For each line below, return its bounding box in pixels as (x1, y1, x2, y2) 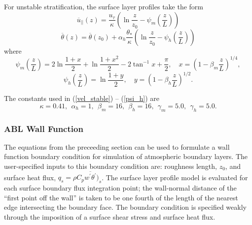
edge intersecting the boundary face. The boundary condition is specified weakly (4, 202, 247, 212)
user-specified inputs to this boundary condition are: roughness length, (4, 161, 217, 171)
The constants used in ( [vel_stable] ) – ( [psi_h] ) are (4, 93, 160, 103)
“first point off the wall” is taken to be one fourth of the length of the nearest (4, 192, 238, 202)
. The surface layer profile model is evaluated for (102, 172, 248, 182)
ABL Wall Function (4, 122, 83, 134)
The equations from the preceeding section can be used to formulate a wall (4, 141, 230, 152)
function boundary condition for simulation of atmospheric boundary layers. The (4, 151, 248, 161)
